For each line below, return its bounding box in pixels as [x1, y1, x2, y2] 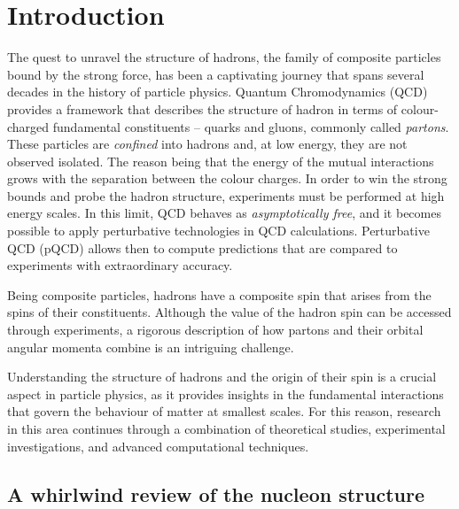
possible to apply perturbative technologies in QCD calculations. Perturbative [7, 221, 430, 240]
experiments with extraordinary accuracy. [7, 256, 233, 274]
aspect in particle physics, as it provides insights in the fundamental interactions [7, 384, 444, 403]
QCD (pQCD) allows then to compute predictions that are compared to [7, 238, 398, 257]
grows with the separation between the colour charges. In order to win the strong [7, 169, 447, 188]
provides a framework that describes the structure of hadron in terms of [7, 99, 398, 118]
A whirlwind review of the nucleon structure [7, 480, 425, 507]
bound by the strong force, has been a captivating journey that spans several [7, 65, 424, 83]
